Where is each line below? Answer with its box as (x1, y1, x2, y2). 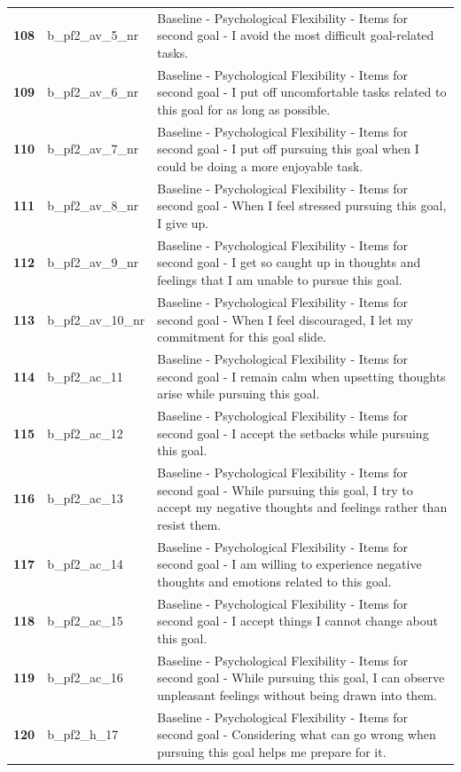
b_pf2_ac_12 (47, 423, 123, 442)
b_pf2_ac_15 (47, 611, 123, 630)
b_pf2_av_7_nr (47, 139, 139, 158)
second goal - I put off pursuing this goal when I (157, 139, 419, 158)
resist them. (157, 515, 222, 533)
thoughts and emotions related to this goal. (157, 571, 392, 590)
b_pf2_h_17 (47, 725, 119, 744)
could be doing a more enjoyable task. (157, 157, 363, 175)
